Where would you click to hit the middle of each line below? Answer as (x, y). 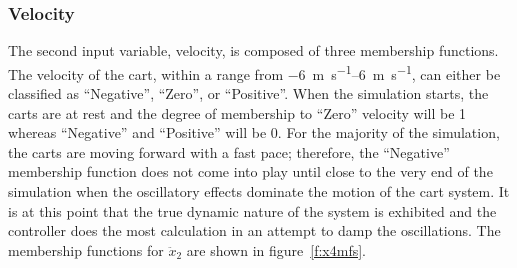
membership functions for (86, 249)
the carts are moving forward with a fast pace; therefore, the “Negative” (229, 151)
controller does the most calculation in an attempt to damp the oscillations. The (254, 230)
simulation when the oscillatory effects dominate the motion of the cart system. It (259, 191)
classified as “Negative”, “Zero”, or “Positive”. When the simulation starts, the (248, 93)
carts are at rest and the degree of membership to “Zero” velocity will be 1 (237, 112)
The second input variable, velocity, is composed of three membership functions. (253, 50)
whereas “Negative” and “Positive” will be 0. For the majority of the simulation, (254, 132)
